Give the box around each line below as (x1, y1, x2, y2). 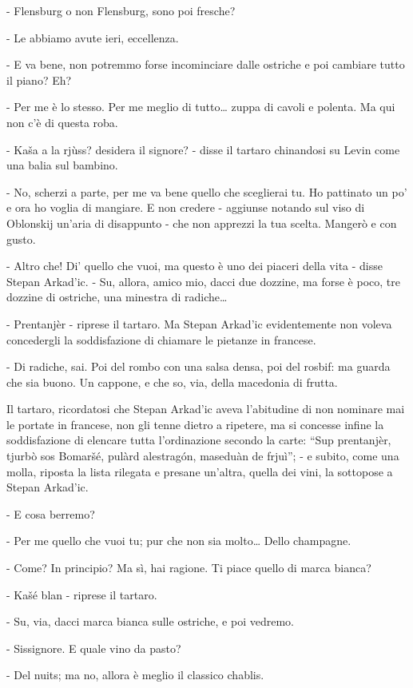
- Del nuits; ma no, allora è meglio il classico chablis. (6, 666, 264, 683)
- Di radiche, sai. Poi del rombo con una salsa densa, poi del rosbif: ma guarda (6, 358, 391, 375)
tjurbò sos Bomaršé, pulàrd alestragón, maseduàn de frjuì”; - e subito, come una (6, 447, 399, 464)
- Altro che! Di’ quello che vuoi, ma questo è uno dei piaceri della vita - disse (6, 257, 383, 274)
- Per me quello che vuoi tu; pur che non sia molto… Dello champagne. (6, 532, 351, 549)
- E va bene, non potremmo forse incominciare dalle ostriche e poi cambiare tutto (6, 56, 405, 73)
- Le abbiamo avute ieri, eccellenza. (6, 29, 179, 46)
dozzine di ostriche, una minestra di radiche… (6, 288, 228, 305)
